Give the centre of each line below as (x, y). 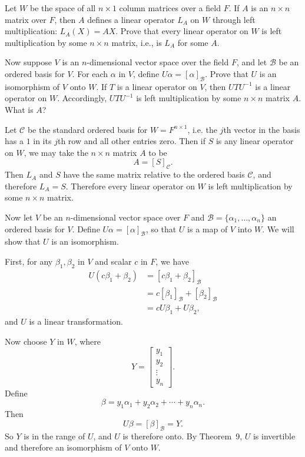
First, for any (29, 261)
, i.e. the (202, 129)
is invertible (274, 436)
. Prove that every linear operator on (182, 31)
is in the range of (54, 436)
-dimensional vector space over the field (158, 62)
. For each (90, 73)
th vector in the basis (262, 129)
